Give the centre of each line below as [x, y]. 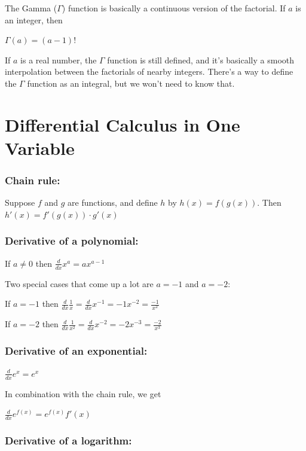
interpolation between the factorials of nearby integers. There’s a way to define [149, 71]
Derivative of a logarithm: [68, 440]
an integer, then [34, 19]
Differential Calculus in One [123, 124]
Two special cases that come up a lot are [79, 283]
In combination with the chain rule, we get [83, 393]
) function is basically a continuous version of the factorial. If [174, 8]
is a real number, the [59, 60]
